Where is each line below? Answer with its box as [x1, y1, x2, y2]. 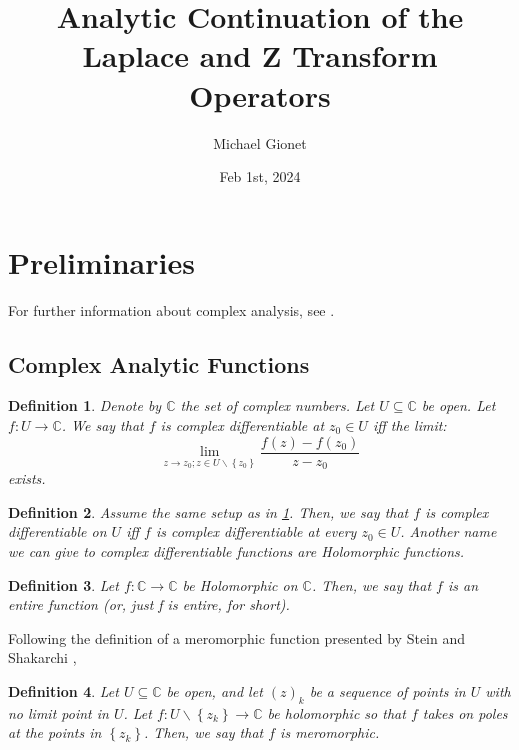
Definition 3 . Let [8, 574, 119, 595]
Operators [189, 74, 331, 115]
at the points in [8, 722, 102, 743]
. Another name [400, 521, 497, 542]
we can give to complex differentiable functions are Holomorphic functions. [8, 541, 465, 562]
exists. [8, 468, 46, 489]
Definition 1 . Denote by [8, 395, 162, 416]
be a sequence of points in [309, 681, 466, 702]
